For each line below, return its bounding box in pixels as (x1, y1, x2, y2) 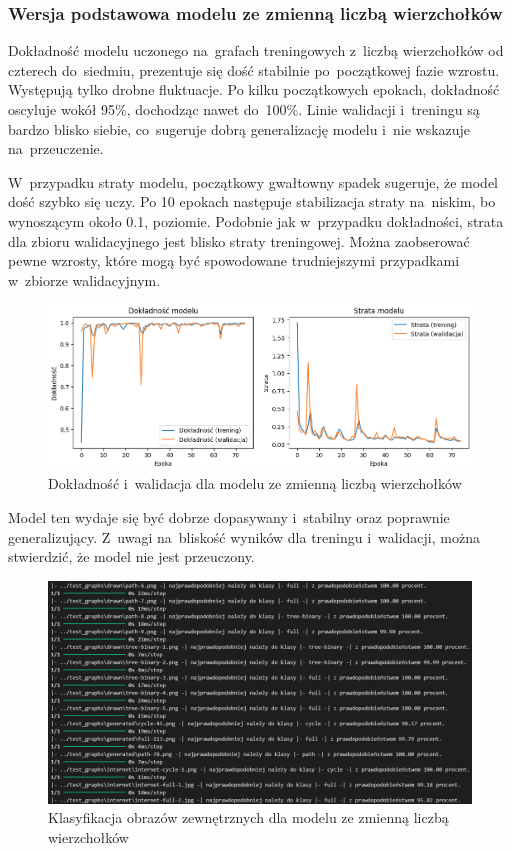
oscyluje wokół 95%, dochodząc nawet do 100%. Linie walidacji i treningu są (8, 99, 480, 119)
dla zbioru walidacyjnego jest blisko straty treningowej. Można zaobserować (8, 230, 470, 251)
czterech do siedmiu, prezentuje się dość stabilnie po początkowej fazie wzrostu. (8, 59, 500, 80)
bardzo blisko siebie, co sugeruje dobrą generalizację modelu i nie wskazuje (8, 118, 471, 139)
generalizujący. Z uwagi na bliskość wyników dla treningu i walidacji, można (8, 526, 480, 547)
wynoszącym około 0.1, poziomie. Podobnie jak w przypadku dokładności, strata (8, 210, 504, 231)
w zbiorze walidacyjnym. (8, 269, 161, 290)
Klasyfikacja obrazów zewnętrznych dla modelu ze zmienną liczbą (48, 807, 449, 828)
